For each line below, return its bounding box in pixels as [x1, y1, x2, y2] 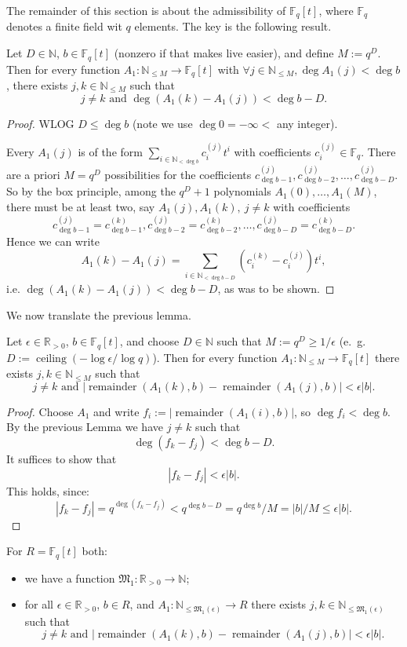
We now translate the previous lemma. [6, 306, 191, 323]
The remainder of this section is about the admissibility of [6, 2, 286, 18]
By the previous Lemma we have [6, 419, 163, 435]
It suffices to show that [6, 451, 117, 467]
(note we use [132, 115, 193, 131]
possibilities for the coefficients [104, 166, 252, 182]
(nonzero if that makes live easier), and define [114, 45, 334, 61]
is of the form [78, 143, 143, 159]
